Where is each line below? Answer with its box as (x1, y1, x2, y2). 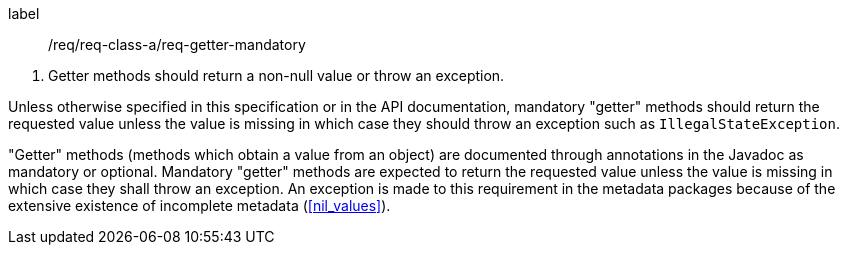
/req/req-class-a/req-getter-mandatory (48, 36, 306, 53)
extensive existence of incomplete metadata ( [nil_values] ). (8, 197, 391, 214)
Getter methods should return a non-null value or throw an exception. (48, 67, 505, 84)
